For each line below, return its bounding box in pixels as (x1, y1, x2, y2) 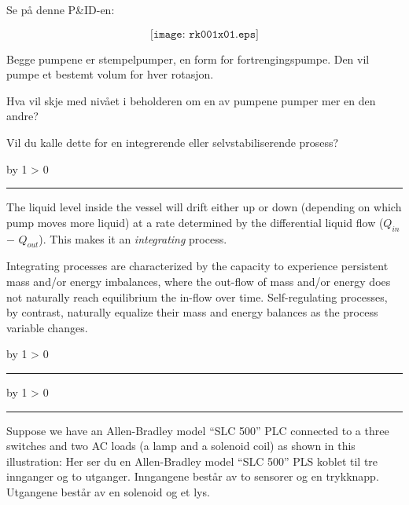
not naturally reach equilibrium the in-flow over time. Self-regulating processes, (6, 288, 388, 305)
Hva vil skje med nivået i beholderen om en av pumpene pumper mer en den (6, 92, 376, 108)
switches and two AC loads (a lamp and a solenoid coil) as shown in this (6, 437, 356, 454)
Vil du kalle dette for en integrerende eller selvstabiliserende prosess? (6, 134, 339, 150)
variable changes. (6, 319, 88, 335)
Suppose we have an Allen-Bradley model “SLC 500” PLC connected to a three (6, 422, 389, 438)
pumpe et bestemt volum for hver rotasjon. (6, 66, 214, 82)
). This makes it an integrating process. (39, 230, 227, 247)
